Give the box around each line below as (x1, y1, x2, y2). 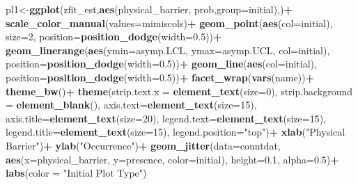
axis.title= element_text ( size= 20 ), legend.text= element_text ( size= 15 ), (6, 111, 327, 125)
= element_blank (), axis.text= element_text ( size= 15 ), (6, 97, 257, 112)
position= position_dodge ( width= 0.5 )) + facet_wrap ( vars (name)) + (6, 70, 315, 84)
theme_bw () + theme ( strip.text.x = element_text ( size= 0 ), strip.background (6, 83, 353, 98)
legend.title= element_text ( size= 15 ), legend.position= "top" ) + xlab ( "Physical (6, 124, 345, 139)
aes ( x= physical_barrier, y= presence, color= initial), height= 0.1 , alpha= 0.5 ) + (6, 152, 339, 166)
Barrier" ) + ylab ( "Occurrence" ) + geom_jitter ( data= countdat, (6, 138, 281, 152)
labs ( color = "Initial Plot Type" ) (6, 166, 147, 180)
